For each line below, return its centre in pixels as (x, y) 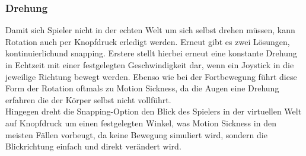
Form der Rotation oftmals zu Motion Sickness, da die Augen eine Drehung (142, 88)
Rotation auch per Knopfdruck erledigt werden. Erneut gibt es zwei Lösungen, (148, 41)
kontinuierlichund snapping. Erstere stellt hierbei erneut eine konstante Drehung (151, 53)
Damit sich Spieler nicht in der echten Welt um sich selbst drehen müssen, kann (150, 30)
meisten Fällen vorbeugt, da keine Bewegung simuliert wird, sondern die (136, 134)
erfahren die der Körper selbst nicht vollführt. (88, 99)
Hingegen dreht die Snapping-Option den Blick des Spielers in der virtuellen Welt (154, 111)
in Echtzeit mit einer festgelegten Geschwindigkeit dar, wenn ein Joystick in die (150, 65)
